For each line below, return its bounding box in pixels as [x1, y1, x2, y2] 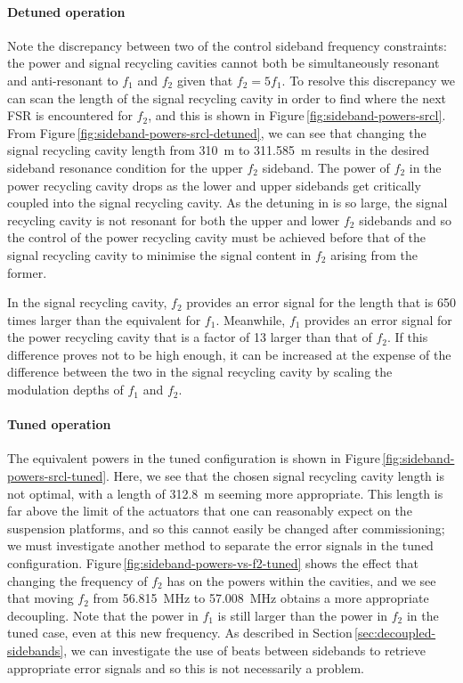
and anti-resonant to [7, 70, 118, 89]
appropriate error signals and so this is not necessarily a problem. [7, 658, 364, 677]
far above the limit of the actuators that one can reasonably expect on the [7, 501, 412, 520]
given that [176, 70, 233, 89]
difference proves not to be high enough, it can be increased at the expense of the [7, 345, 451, 363]
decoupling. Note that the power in [7, 606, 199, 624]
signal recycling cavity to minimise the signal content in [7, 245, 312, 264]
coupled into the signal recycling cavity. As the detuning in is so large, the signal [7, 193, 448, 212]
